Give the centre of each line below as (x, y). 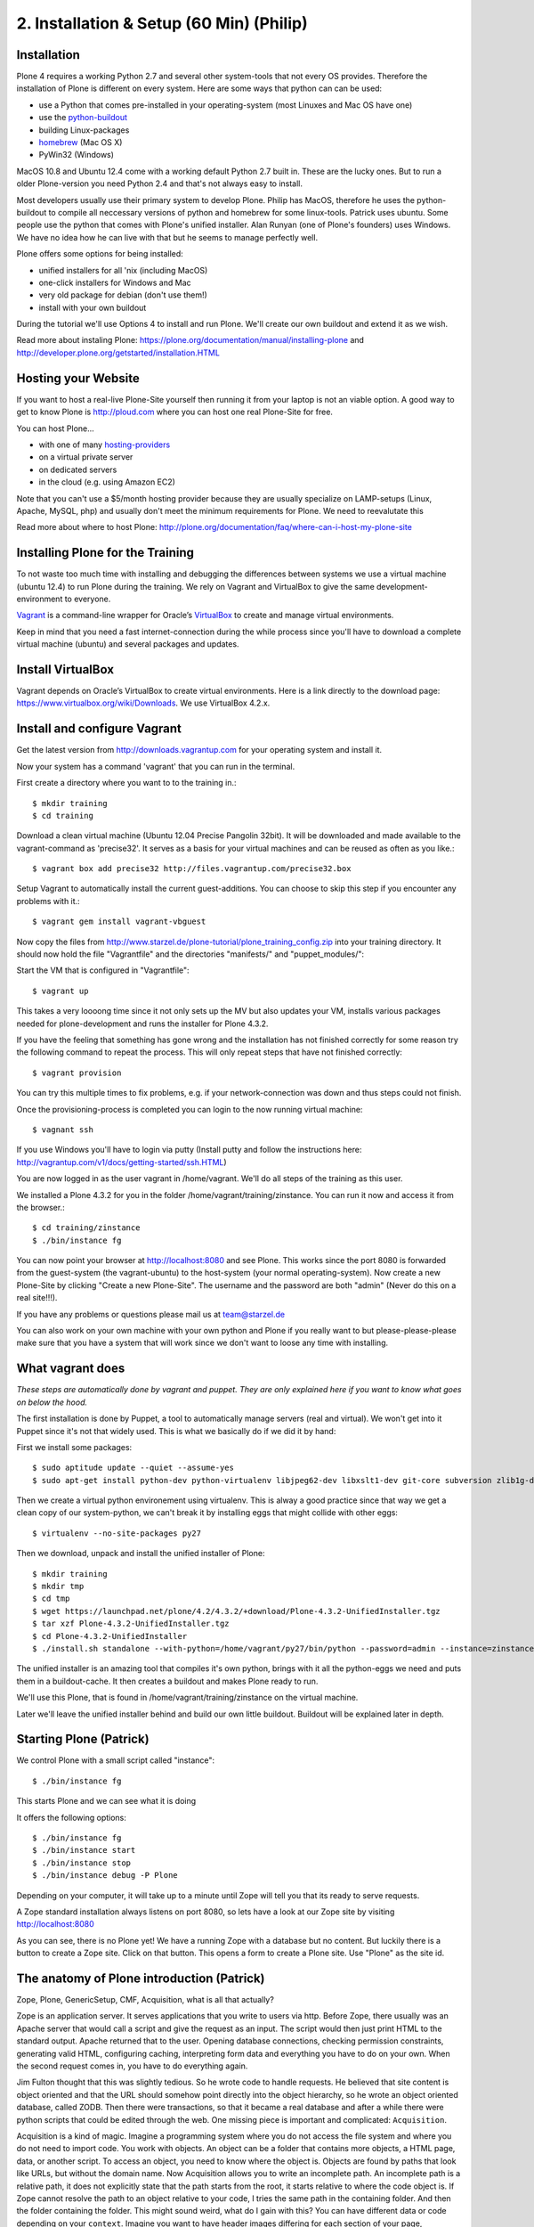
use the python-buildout (83, 118)
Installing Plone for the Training (105, 553)
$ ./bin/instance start (84, 1850)
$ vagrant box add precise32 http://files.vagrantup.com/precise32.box (192, 869)
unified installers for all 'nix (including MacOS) (123, 270)
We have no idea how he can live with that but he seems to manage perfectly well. (167, 237)
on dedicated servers (78, 469)
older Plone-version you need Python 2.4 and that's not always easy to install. (159, 184)
